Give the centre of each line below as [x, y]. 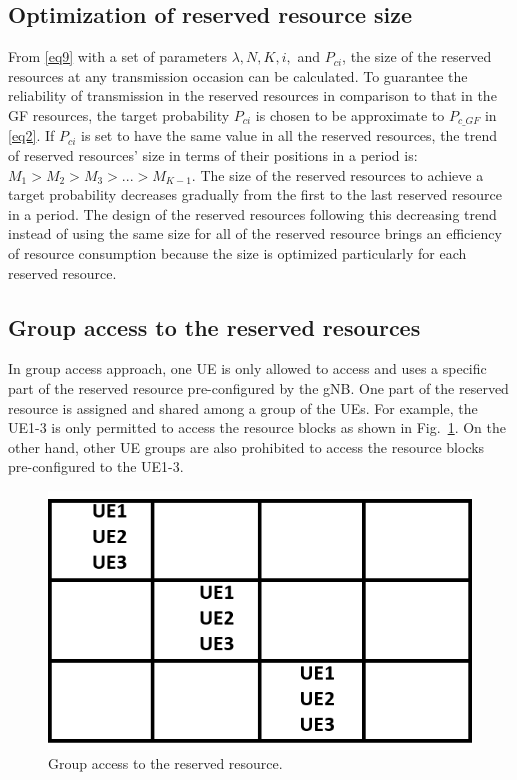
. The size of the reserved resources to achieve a [337, 174]
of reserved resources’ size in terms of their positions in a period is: [213, 155]
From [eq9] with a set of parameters [118, 56]
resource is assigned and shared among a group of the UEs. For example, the [243, 407]
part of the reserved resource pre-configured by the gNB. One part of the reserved [258, 387]
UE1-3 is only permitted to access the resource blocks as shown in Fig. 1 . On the [257, 427]
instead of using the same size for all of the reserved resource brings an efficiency [255, 233]
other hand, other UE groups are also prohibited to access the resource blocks [246, 446]
